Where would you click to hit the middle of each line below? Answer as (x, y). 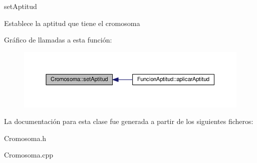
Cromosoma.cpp (29, 155)
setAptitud (21, 6)
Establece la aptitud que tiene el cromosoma (72, 23)
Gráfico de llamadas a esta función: (58, 40)
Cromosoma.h (25, 138)
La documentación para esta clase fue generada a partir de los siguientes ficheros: (129, 121)
